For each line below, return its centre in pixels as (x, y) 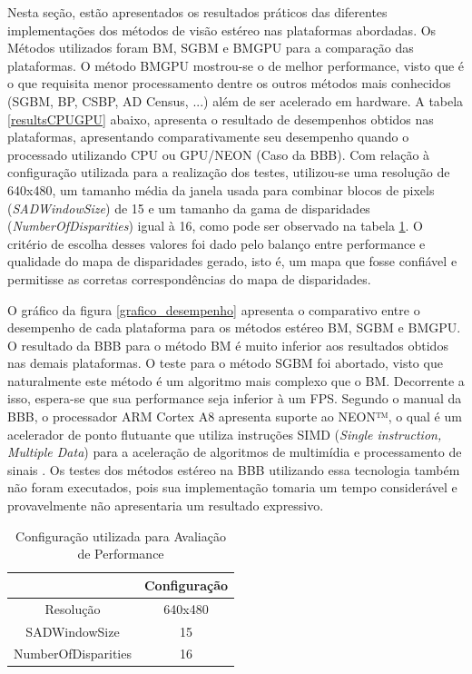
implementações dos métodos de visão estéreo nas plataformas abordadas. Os (222, 30)
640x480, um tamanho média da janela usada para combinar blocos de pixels (221, 189)
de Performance (121, 554)
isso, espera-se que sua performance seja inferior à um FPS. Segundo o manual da (235, 398)
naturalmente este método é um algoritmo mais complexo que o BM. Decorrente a (236, 380)
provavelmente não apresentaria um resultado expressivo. (166, 505)
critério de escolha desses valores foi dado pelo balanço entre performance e (216, 243)
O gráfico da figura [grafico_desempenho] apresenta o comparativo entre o (214, 309)
